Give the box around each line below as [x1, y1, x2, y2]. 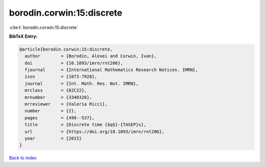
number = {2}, [25, 108, 77, 114]
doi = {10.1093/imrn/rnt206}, [25, 60, 123, 66]
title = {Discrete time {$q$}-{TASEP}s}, [25, 122, 147, 127]
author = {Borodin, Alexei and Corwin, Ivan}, [25, 53, 157, 59]
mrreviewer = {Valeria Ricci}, [25, 101, 108, 107]
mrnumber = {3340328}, [25, 95, 92, 100]
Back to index [9, 155, 37, 161]
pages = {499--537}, [25, 115, 95, 120]
